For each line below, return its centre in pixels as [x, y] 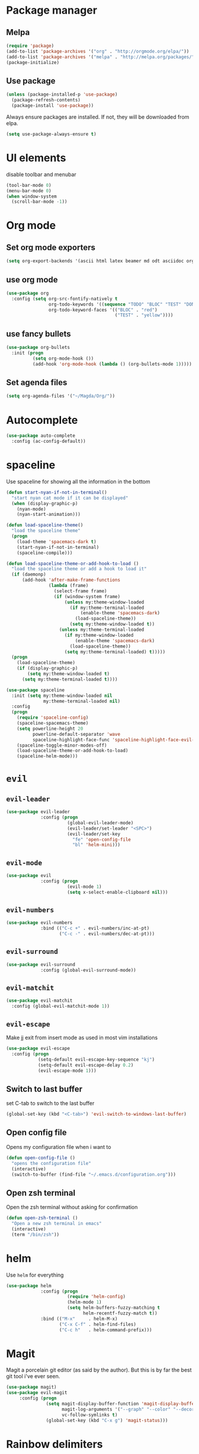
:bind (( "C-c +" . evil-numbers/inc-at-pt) [95, 928]
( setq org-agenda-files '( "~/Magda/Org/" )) [61, 396]
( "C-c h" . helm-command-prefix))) [105, 1330]
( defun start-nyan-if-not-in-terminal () [57, 492]
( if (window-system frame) [87, 596]
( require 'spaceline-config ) [53, 718]
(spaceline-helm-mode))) [47, 756]
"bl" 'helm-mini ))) [96, 845]
